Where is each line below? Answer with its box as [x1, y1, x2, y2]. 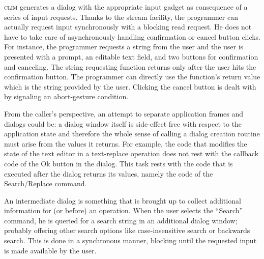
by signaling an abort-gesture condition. [4, 91, 129, 102]
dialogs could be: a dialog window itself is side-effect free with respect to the [4, 118, 242, 129]
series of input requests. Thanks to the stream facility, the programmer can [4, 11, 238, 22]
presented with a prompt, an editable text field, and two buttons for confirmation [4, 51, 258, 62]
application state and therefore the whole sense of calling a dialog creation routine [4, 128, 260, 139]
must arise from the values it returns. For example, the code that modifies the [4, 138, 247, 149]
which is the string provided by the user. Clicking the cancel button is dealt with [4, 81, 256, 92]
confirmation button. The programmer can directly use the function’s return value [4, 71, 260, 82]
